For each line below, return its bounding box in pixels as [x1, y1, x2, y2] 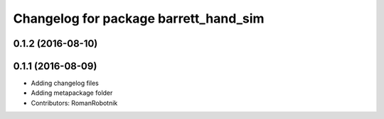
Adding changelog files [31, 79, 99, 88]
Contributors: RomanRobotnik [31, 98, 118, 107]
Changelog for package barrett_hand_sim [13, 11, 265, 26]
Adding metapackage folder [31, 89, 113, 97]
